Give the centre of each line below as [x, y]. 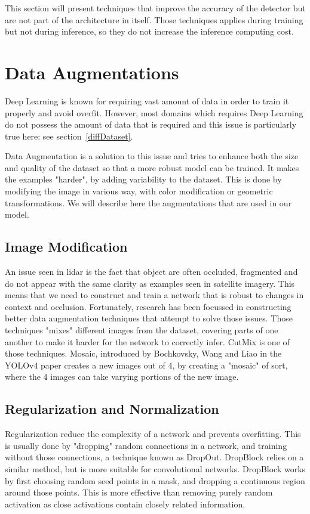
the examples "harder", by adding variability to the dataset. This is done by [143, 179]
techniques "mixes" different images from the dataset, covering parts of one [142, 330]
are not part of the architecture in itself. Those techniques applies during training [154, 19]
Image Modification [66, 247]
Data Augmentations [92, 72]
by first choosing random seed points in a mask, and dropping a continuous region [155, 480]
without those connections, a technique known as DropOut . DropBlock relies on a [154, 457]
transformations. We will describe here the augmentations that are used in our [148, 202]
